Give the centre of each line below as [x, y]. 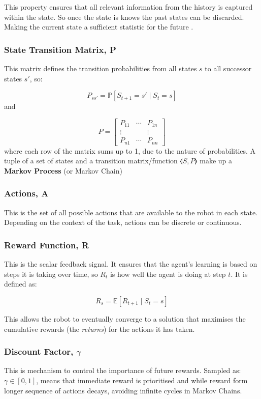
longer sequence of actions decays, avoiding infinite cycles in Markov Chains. [123, 390]
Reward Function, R [46, 245]
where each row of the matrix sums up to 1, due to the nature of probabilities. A [130, 150]
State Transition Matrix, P [60, 49]
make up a [216, 161]
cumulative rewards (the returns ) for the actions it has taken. [100, 329]
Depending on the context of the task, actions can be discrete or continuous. [123, 222]
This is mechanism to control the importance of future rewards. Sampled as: [123, 370]
